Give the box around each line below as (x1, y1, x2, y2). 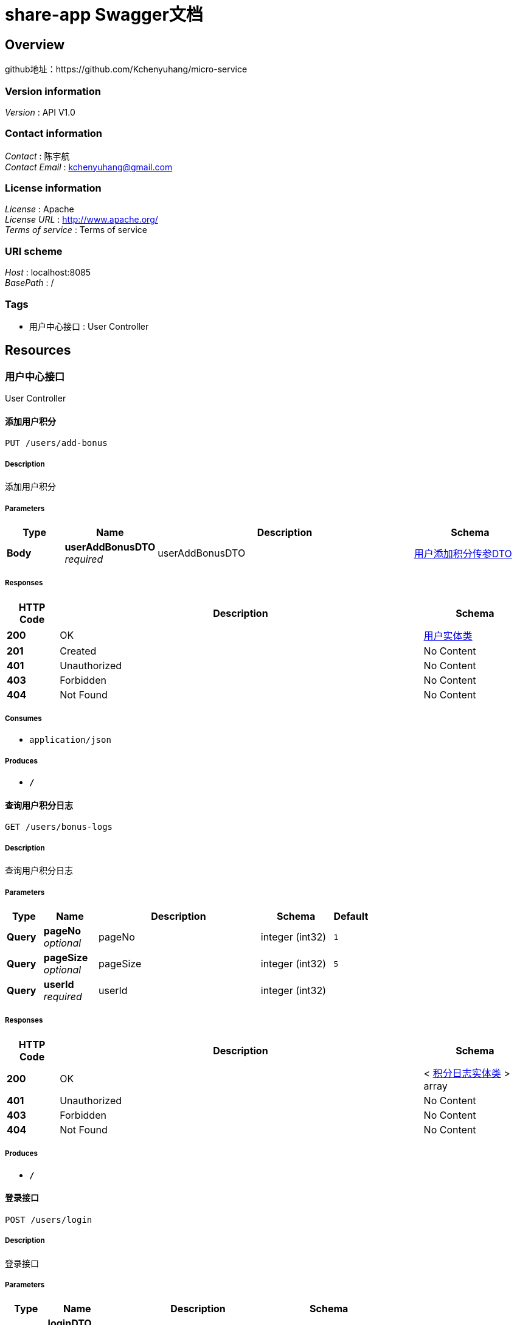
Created (60, 644, 97, 657)
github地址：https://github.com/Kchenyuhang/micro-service (5, 64, 248, 75)
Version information (5, 85, 101, 97)
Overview (5, 37, 65, 52)
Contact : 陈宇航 (5, 150, 70, 161)
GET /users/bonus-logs (5, 822, 113, 832)
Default (333, 910, 369, 923)
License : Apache (5, 204, 74, 215)
